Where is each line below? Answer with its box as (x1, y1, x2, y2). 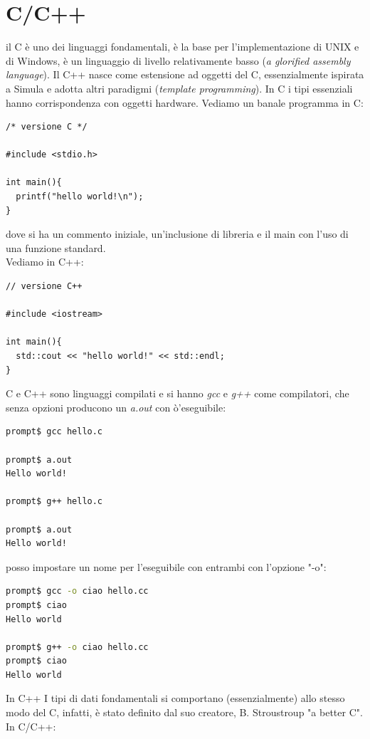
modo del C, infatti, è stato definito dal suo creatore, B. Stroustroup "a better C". (6, 705, 363, 720)
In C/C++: (6, 718, 56, 733)
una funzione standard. (6, 240, 106, 255)
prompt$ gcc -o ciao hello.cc (6, 586, 149, 597)
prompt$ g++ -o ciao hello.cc (6, 641, 149, 652)
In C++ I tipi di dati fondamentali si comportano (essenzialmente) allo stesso (6, 691, 345, 706)
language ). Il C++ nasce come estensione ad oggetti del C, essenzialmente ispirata (6, 67, 364, 82)
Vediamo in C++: (6, 254, 84, 269)
